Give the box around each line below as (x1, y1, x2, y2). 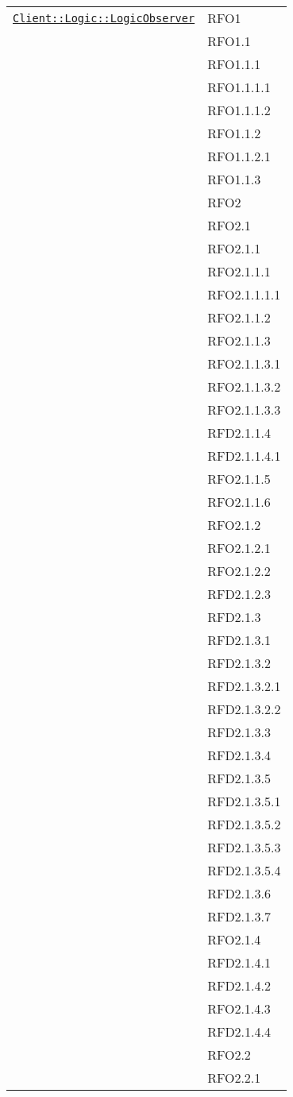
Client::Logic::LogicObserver (13, 11, 195, 25)
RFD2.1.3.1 (207, 631, 271, 649)
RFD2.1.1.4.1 (207, 446, 281, 465)
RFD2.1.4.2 (207, 976, 271, 995)
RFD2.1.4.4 (207, 1022, 271, 1041)
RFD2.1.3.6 (207, 884, 271, 902)
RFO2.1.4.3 (207, 999, 271, 1018)
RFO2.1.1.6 (207, 492, 271, 511)
